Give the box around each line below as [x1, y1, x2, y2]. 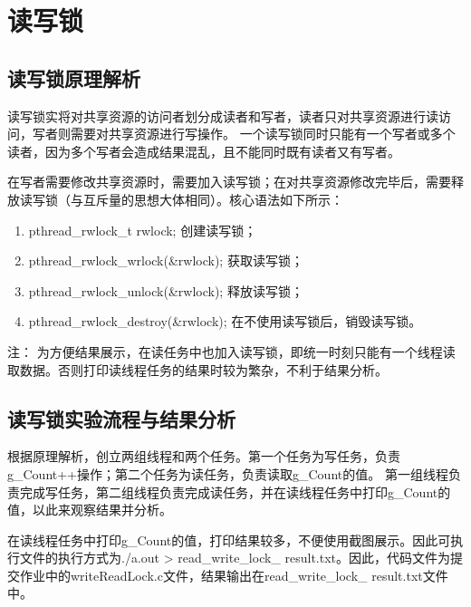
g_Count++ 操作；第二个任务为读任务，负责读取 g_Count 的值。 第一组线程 [7, 464, 448, 483]
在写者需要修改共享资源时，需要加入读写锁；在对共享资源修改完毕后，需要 [7, 172, 451, 191]
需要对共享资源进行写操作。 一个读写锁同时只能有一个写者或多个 [70, 124, 456, 143]
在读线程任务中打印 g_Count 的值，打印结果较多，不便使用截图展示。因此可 [7, 530, 451, 549]
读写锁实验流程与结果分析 [7, 404, 235, 432]
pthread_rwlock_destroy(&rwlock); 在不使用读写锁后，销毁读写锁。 [28, 312, 422, 331]
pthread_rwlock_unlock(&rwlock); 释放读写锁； [28, 281, 303, 300]
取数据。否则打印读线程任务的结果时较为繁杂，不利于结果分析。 [7, 360, 388, 379]
